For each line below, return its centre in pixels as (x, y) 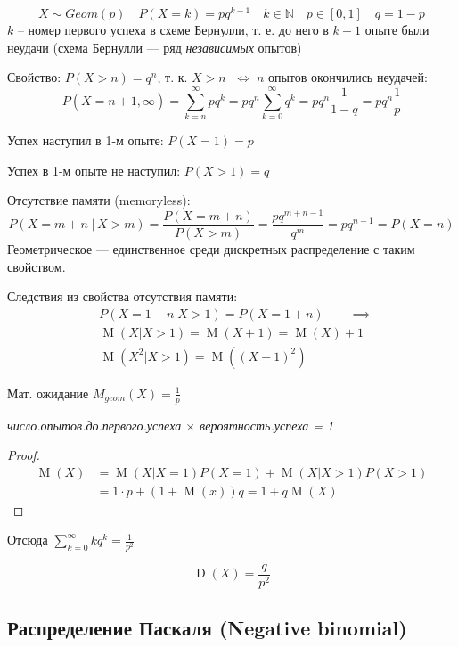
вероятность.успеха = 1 (267, 425)
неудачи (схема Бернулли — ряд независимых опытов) (155, 47)
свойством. (37, 266)
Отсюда (28, 540)
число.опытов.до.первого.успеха (94, 425)
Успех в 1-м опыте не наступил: (94, 170)
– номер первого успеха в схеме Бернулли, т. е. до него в (173, 30)
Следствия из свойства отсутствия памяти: (123, 296)
